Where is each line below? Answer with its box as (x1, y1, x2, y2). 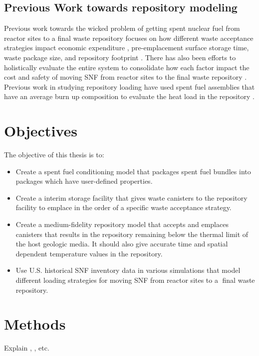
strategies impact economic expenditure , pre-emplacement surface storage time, (4, 42, 249, 53)
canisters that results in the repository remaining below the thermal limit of (15, 229, 249, 239)
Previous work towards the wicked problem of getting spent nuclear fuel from (4, 23, 240, 33)
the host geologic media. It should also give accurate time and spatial (15, 238, 228, 249)
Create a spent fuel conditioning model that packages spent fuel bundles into (15, 166, 251, 176)
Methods (4, 314, 66, 334)
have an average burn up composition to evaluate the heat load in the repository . (4, 91, 255, 102)
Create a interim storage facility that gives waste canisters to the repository (15, 192, 248, 203)
